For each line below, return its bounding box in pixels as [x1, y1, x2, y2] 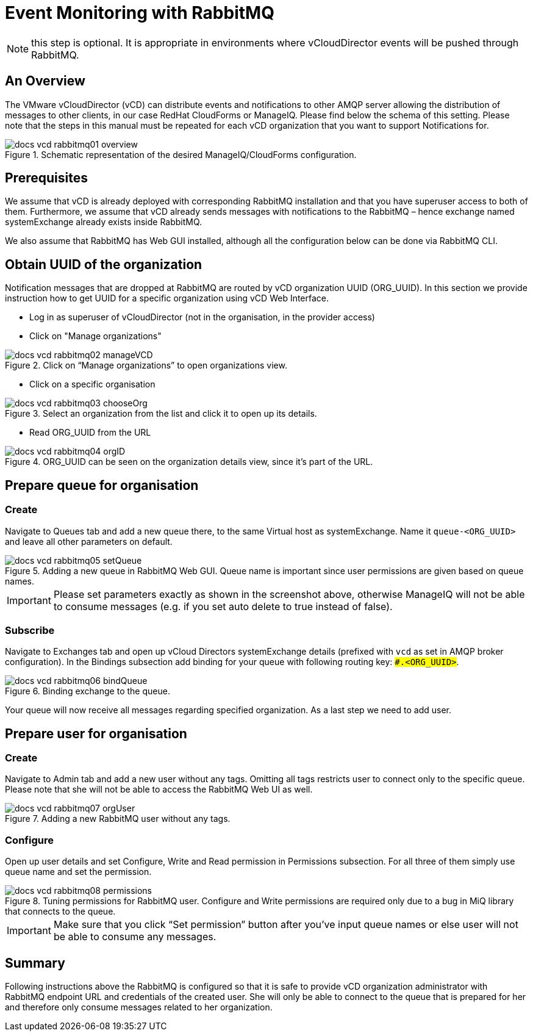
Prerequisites [5, 170, 88, 186]
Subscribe [5, 624, 55, 636]
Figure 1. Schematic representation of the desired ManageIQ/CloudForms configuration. [5, 149, 357, 160]
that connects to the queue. [5, 906, 116, 917]
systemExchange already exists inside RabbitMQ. [5, 217, 202, 228]
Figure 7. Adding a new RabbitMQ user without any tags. [5, 813, 231, 824]
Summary [5, 955, 65, 971]
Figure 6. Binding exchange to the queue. [5, 686, 170, 697]
